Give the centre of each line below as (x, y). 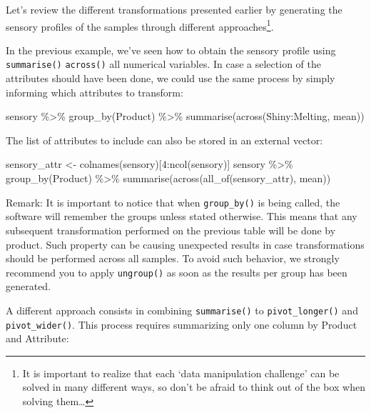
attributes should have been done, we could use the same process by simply (171, 78)
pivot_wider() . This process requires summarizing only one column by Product (182, 324)
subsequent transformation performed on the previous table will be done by (171, 230)
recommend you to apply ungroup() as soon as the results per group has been (177, 272)
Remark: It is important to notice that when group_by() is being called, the (173, 202)
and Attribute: (37, 338)
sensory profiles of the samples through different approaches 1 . (140, 25)
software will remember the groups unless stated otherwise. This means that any (182, 216)
